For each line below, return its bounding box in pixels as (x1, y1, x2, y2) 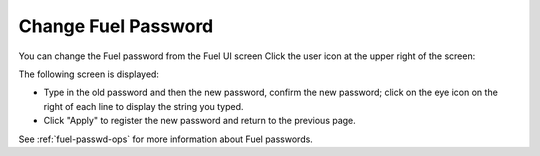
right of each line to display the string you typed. (43, 100, 244, 112)
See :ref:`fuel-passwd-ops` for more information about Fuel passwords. (18, 133, 314, 145)
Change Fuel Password (18, 15, 214, 37)
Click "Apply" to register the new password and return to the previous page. (43, 115, 357, 127)
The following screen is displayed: (18, 68, 160, 80)
